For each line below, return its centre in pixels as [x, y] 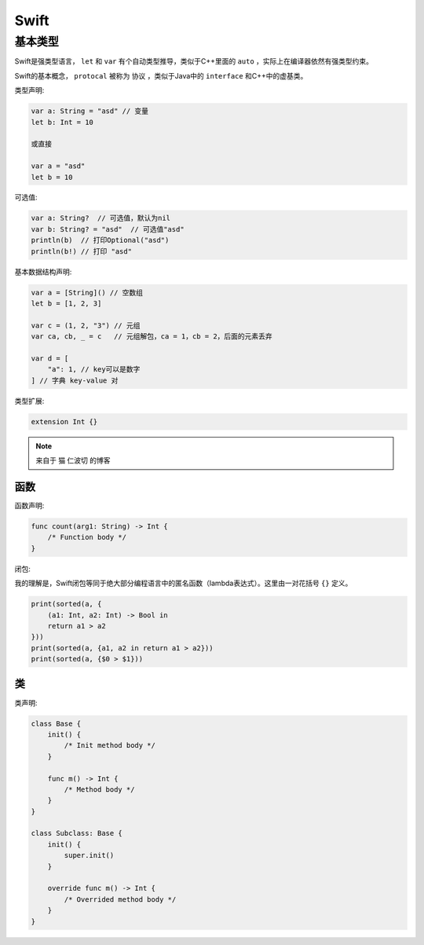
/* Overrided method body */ [120, 899]
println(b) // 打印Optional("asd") [100, 240]
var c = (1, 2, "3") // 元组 [86, 325]
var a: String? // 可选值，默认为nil [101, 218]
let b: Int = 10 [62, 122]
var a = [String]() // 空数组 [87, 292]
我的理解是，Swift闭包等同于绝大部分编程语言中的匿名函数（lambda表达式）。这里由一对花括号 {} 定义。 [183, 583]
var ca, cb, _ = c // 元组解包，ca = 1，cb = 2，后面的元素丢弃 [152, 337]
